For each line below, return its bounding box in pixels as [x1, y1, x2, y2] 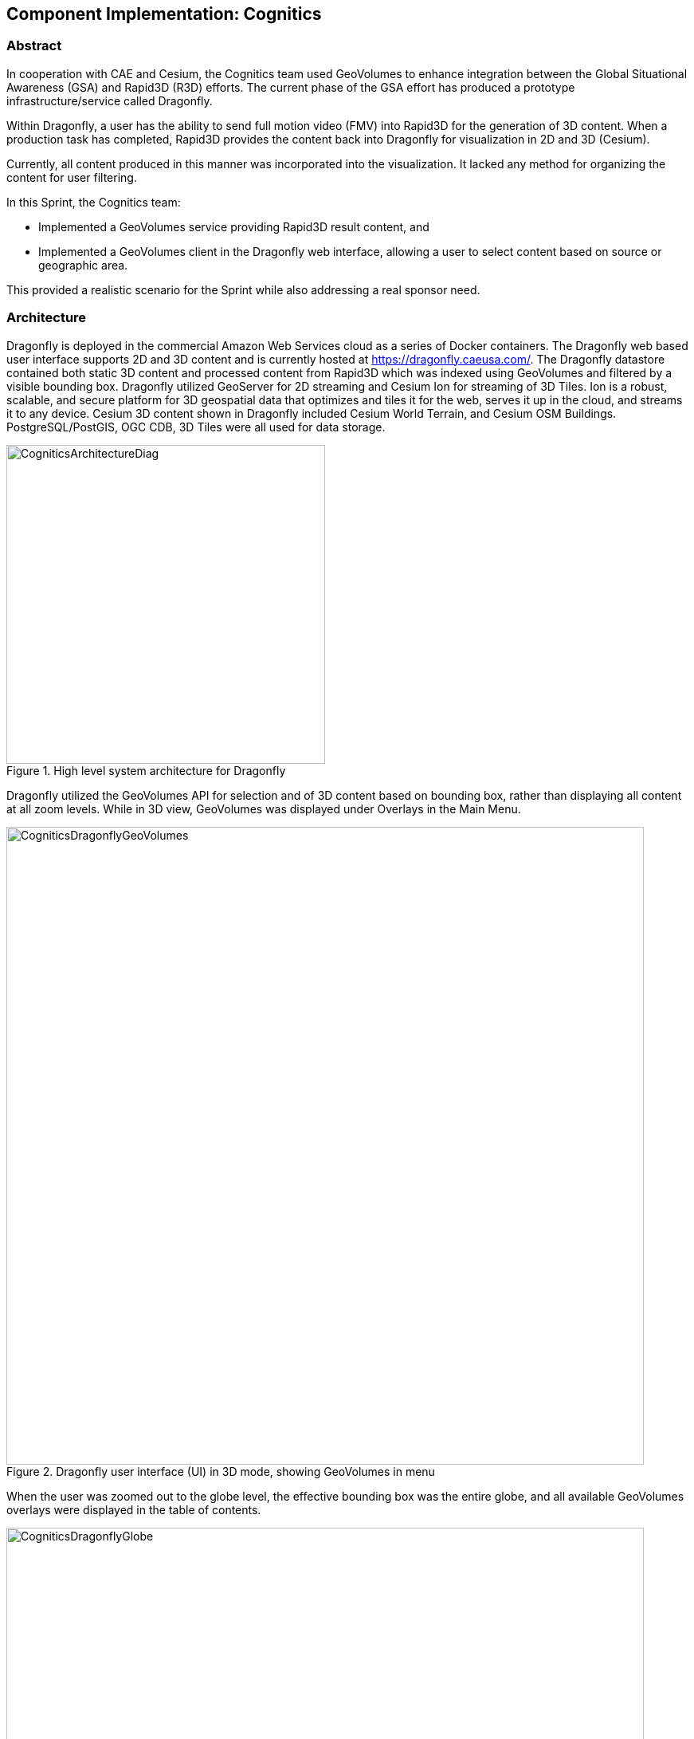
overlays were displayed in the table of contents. [6, 1502, 261, 1517]
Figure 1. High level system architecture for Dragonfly [6, 763, 286, 777]
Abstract [6, 37, 62, 54]
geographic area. [38, 258, 128, 272]
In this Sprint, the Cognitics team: [6, 195, 181, 209]
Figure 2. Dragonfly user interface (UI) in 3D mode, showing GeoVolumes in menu [6, 1464, 435, 1478]
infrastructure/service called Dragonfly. [6, 93, 213, 108]
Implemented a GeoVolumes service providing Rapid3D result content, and [38, 219, 429, 234]
